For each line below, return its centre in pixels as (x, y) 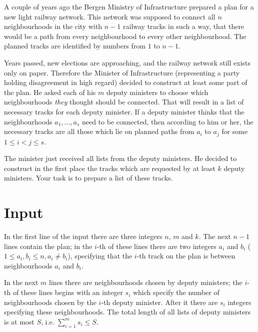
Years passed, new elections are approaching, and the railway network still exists (127, 62)
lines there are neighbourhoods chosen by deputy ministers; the (146, 282)
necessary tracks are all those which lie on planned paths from (99, 131)
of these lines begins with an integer (68, 292)
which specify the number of (176, 292)
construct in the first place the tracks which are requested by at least (110, 168)
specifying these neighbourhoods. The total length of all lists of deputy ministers (127, 312)
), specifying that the (100, 256)
